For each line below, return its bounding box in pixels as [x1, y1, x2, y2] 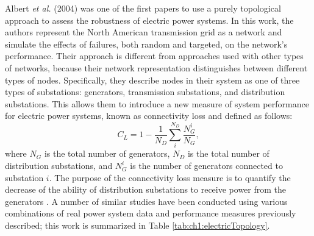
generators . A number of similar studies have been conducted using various [5, 195, 288, 207]
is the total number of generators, [44, 147, 170, 160]
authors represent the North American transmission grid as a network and [5, 26, 282, 38]
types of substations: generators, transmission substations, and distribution [5, 85, 285, 98]
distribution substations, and [5, 159, 113, 172]
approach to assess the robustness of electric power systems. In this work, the [5, 13, 294, 26]
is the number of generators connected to [130, 159, 283, 172]
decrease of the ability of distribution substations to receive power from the [5, 183, 287, 196]
